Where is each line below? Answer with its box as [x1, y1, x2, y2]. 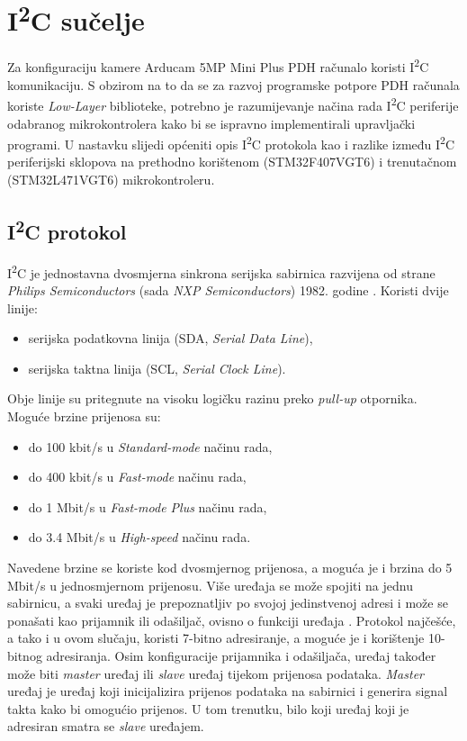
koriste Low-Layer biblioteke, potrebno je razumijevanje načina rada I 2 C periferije [7, 94, 459, 114]
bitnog [7, 646, 42, 664]
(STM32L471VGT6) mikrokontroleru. [7, 169, 215, 188]
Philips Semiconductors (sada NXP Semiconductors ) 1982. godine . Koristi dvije [7, 281, 449, 300]
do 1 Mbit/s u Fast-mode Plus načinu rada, [28, 497, 267, 516]
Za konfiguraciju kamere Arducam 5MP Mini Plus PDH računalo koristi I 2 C [7, 55, 429, 77]
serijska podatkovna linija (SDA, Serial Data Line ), [28, 329, 313, 348]
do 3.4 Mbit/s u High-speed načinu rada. [28, 528, 251, 547]
